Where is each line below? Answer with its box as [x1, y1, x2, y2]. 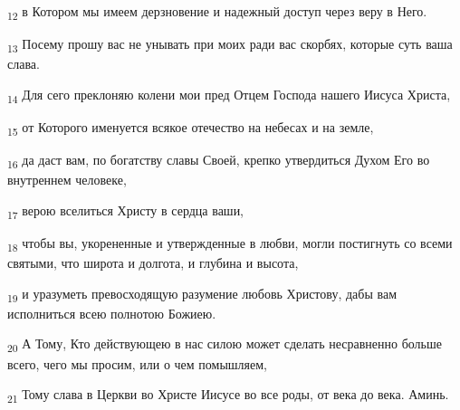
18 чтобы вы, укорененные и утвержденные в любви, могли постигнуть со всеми [7, 233, 453, 254]
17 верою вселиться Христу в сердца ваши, [7, 200, 244, 222]
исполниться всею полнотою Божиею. [7, 303, 216, 322]
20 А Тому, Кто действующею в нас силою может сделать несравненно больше [7, 334, 442, 356]
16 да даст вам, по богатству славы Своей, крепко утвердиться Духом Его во [7, 150, 430, 171]
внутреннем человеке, [7, 170, 127, 189]
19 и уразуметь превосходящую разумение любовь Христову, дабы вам [7, 283, 398, 305]
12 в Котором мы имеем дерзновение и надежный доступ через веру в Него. [7, 2, 427, 23]
